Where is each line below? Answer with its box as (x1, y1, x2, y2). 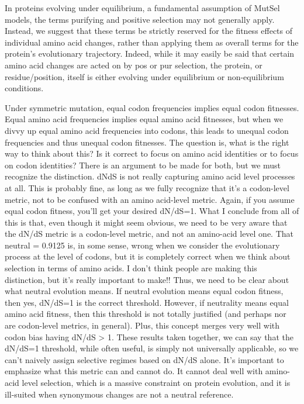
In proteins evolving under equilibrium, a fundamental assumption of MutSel (5, 2, 280, 13)
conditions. (5, 82, 44, 94)
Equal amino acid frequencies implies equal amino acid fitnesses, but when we (5, 113, 284, 125)
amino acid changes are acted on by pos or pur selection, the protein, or (5, 58, 262, 71)
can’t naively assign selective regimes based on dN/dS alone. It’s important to (5, 353, 284, 365)
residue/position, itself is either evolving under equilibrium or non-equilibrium (5, 70, 284, 82)
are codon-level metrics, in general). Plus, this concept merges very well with (5, 319, 280, 332)
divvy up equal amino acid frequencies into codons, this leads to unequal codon (5, 124, 289, 136)
